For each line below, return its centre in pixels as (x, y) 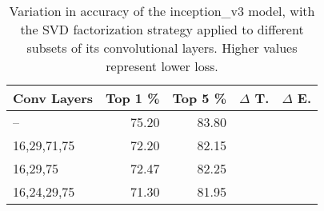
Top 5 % (200, 98)
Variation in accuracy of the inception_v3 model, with (162, 11)
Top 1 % (133, 98)
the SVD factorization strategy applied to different (162, 29)
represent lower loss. (162, 66)
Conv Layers (53, 98)
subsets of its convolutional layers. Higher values (162, 48)
